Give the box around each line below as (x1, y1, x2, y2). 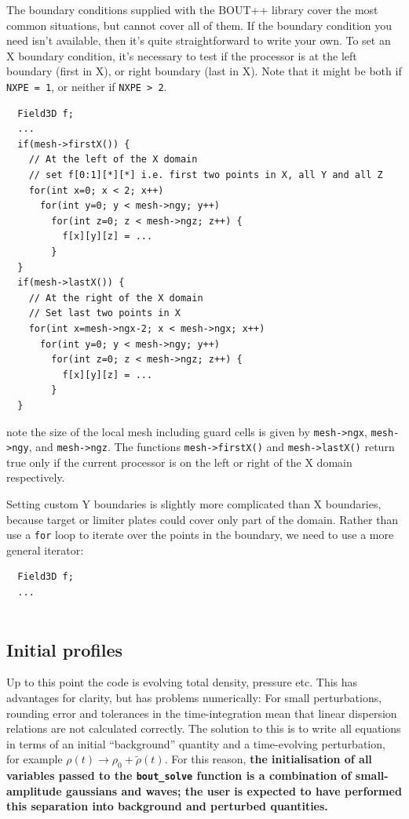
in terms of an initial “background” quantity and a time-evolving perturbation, (6, 735, 385, 752)
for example (6, 751, 63, 767)
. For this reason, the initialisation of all (164, 751, 372, 767)
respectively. (6, 469, 65, 486)
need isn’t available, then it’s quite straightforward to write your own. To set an (6, 32, 391, 49)
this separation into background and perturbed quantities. (6, 798, 328, 814)
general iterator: (6, 541, 84, 558)
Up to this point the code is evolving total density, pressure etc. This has (6, 674, 358, 690)
